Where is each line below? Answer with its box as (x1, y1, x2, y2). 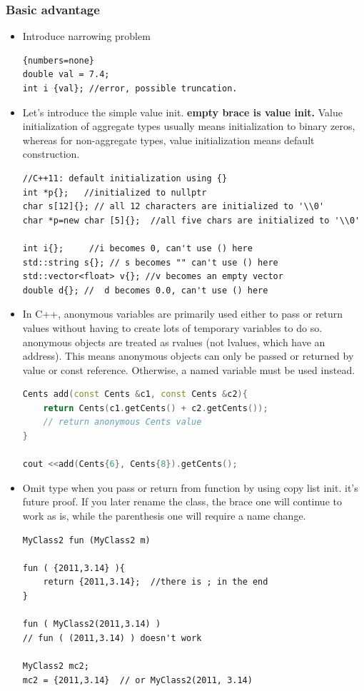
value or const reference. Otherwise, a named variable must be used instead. (22, 362, 355, 377)
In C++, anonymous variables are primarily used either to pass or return (22, 306, 343, 321)
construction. (22, 146, 80, 161)
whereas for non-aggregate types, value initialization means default (22, 132, 315, 147)
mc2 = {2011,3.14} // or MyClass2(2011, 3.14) (22, 675, 253, 685)
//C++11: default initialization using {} (22, 173, 228, 183)
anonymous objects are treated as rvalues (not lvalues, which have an (22, 334, 325, 349)
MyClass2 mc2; (22, 660, 89, 671)
